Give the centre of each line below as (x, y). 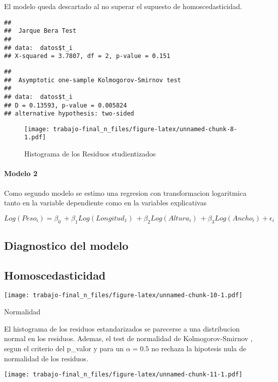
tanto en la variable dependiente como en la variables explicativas (105, 203)
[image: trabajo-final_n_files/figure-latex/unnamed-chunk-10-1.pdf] (123, 295)
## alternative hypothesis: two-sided (69, 114)
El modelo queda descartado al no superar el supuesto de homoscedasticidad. (123, 6)
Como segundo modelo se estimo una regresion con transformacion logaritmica (125, 193)
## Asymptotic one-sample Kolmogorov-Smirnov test (93, 80)
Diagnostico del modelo (66, 245)
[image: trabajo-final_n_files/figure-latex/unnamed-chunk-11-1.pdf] (123, 375)
